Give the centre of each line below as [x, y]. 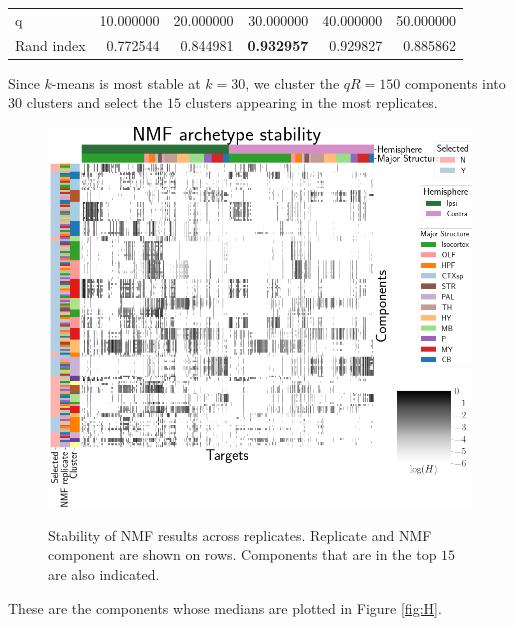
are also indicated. [104, 574]
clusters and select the [94, 102]
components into [455, 82]
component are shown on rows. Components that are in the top [242, 554]
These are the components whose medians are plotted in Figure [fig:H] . [225, 607]
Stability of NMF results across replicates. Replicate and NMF [240, 534]
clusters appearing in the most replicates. [311, 102]
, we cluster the [292, 82]
